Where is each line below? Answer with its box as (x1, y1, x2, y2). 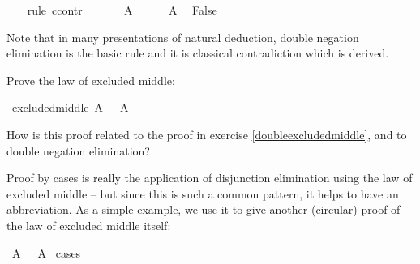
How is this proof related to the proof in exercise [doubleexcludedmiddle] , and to (6, 126, 407, 143)
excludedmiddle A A (11, 99, 129, 116)
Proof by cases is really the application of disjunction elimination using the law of (6, 169, 413, 186)
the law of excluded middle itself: (6, 216, 171, 233)
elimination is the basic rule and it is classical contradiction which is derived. (6, 45, 389, 62)
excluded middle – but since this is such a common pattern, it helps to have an (6, 185, 399, 202)
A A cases (11, 244, 81, 261)
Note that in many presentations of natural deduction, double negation (6, 28, 359, 45)
